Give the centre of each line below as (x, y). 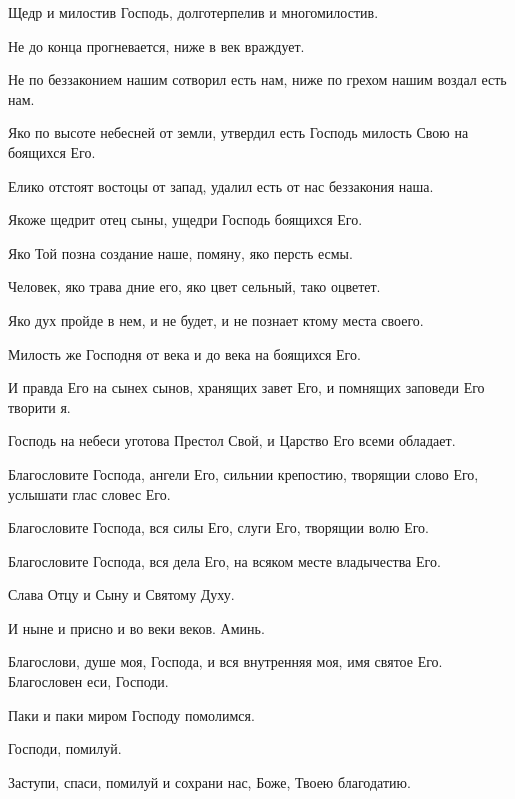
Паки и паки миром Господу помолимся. (131, 714)
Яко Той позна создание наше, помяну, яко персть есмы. (180, 252)
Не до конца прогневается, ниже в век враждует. (156, 45)
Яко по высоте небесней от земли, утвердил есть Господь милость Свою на (238, 132)
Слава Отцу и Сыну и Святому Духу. (121, 594)
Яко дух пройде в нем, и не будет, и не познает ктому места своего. (216, 319)
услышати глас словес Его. (89, 493)
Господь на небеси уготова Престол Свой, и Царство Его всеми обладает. (232, 440)
